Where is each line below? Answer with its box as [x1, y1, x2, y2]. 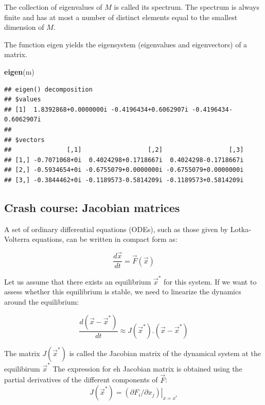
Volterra [4, 234, 30, 244]
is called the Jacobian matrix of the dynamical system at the [69, 348, 261, 359]
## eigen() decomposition [4, 85, 93, 93]
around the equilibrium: [4, 296, 79, 307]
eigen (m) [4, 66, 34, 77]
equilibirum [4, 363, 40, 374]
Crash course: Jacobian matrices [4, 199, 180, 215]
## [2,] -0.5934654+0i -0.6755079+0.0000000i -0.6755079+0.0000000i [4, 166, 244, 174]
